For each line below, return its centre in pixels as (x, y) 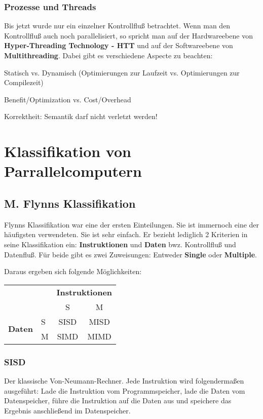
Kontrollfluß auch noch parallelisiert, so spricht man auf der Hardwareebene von (128, 35)
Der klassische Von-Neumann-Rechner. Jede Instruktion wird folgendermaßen (124, 380)
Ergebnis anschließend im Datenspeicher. (67, 410)
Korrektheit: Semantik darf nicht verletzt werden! (81, 116)
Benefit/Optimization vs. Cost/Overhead (68, 99)
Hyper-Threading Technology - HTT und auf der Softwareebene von (119, 45)
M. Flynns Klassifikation (70, 203)
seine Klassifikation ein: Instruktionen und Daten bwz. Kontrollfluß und (120, 244)
